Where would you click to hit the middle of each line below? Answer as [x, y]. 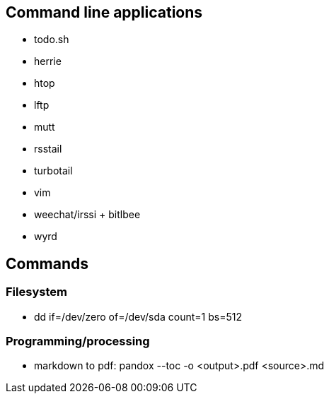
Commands [47, 263]
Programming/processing [78, 341]
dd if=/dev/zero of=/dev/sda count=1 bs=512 [138, 316]
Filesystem [36, 292]
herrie [48, 61]
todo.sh [52, 40]
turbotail [53, 171]
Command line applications [104, 12]
